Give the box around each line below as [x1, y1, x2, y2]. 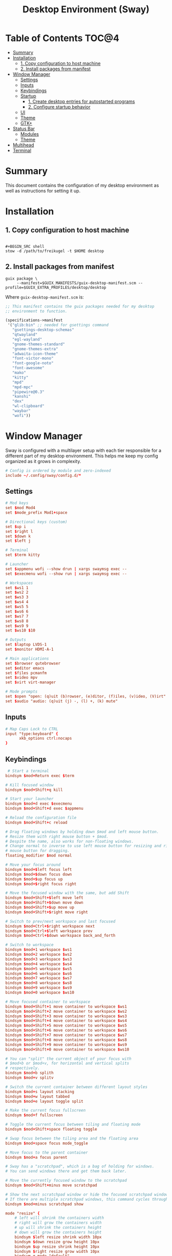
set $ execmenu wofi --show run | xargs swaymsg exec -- [5, 571, 127, 576]
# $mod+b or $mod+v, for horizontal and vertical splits [5, 1061, 130, 1066]
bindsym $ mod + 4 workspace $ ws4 [5, 961, 72, 967]
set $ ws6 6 [5, 609, 29, 614]
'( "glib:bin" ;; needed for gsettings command [7, 323, 109, 328]
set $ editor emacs [5, 665, 45, 671]
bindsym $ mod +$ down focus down [5, 872, 72, 877]
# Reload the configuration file [5, 815, 77, 821]
